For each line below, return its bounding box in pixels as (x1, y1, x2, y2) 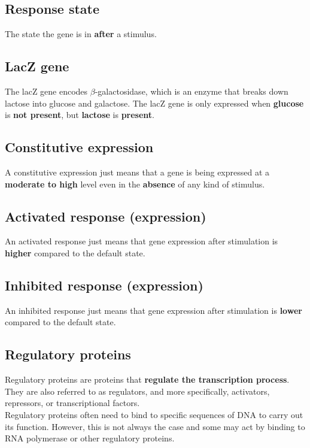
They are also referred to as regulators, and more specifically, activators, (5, 385, 270, 397)
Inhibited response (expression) (5, 276, 203, 294)
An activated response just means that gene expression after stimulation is (5, 235, 278, 247)
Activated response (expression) (5, 207, 206, 225)
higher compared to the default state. (5, 246, 145, 259)
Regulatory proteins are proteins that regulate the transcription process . (5, 373, 290, 386)
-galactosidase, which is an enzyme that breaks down (95, 85, 288, 97)
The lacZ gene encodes (5, 85, 88, 97)
